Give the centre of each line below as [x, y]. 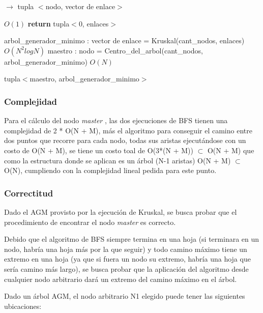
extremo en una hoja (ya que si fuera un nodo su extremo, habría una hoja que [127, 259]
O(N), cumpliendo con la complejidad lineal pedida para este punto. [110, 170]
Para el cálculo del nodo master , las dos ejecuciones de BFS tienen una [116, 120]
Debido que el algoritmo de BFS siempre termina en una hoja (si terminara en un [132, 239]
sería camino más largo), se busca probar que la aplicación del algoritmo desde [126, 268]
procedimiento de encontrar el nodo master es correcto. [90, 222]
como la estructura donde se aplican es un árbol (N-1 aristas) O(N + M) [118, 160]
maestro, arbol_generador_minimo [84, 79]
